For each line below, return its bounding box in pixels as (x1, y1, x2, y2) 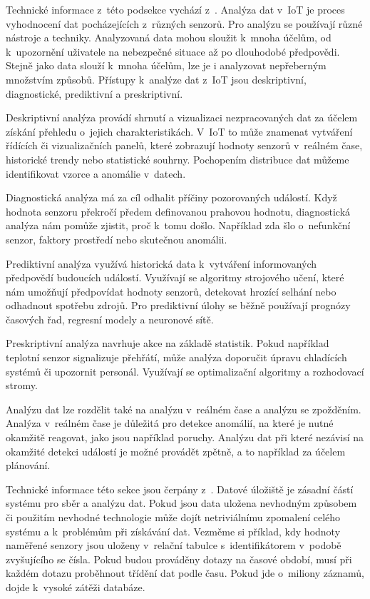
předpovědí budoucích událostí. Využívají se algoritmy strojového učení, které (6, 270, 344, 285)
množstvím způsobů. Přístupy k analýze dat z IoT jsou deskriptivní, (6, 71, 307, 86)
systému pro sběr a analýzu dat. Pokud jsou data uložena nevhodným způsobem (6, 495, 357, 510)
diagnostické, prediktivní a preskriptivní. (6, 86, 183, 101)
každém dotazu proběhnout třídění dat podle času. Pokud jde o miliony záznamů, (6, 565, 364, 580)
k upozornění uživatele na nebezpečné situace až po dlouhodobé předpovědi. (6, 44, 340, 59)
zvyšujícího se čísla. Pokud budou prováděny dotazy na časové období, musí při (6, 551, 352, 566)
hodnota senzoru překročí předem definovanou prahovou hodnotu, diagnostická (6, 203, 351, 218)
